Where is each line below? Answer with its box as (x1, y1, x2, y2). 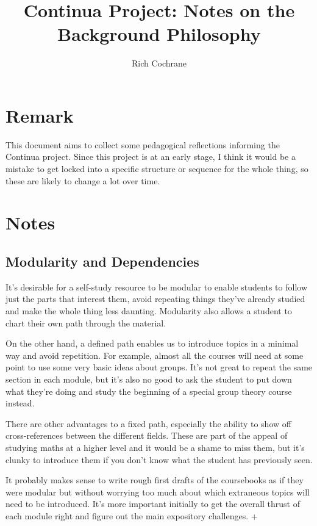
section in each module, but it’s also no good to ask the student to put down (5, 372, 292, 385)
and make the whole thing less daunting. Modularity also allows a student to (5, 304, 292, 317)
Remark (5, 103, 74, 128)
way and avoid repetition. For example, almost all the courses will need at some (5, 348, 304, 361)
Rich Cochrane (131, 57, 187, 70)
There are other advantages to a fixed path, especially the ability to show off (5, 417, 291, 430)
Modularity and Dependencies (5, 251, 199, 270)
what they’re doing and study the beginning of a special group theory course (5, 384, 292, 397)
